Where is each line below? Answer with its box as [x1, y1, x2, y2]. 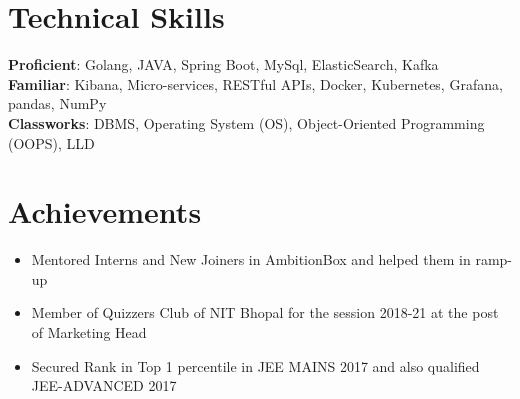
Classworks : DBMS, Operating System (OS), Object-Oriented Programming [8, 112, 485, 133]
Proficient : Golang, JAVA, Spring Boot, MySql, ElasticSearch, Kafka [8, 54, 439, 75]
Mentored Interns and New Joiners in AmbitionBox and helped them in [31, 249, 471, 270]
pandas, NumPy [8, 93, 107, 114]
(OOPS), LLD [8, 132, 95, 153]
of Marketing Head [31, 322, 147, 342]
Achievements [8, 191, 202, 232]
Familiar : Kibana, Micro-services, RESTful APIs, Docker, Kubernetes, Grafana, [8, 73, 503, 94]
